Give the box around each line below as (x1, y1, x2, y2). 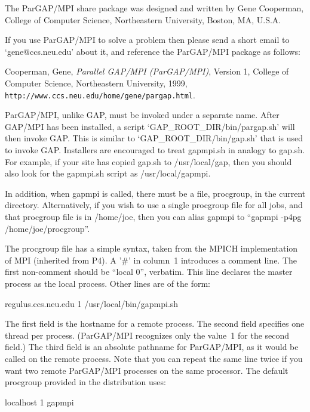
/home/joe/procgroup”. (5, 222, 90, 234)
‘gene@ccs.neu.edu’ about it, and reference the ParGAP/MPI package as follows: (5, 45, 300, 57)
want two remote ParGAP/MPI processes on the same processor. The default (5, 364, 288, 376)
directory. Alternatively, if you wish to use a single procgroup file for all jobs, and (5, 199, 303, 211)
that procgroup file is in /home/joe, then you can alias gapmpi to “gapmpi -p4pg (5, 210, 302, 222)
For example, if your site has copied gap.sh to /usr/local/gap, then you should (5, 155, 292, 168)
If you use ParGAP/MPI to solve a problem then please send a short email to (5, 33, 290, 46)
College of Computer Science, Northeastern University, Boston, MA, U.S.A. (5, 13, 281, 26)
